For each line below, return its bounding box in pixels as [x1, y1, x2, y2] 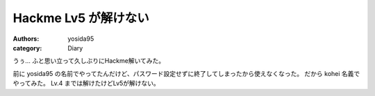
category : [12, 44, 42, 52]
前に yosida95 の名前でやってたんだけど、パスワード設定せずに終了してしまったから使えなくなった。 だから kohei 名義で [12, 69, 360, 77]
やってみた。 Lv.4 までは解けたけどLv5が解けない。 [12, 79, 160, 88]
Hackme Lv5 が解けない [12, 10, 149, 26]
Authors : [12, 35, 40, 43]
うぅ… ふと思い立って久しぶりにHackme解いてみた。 [12, 57, 165, 65]
